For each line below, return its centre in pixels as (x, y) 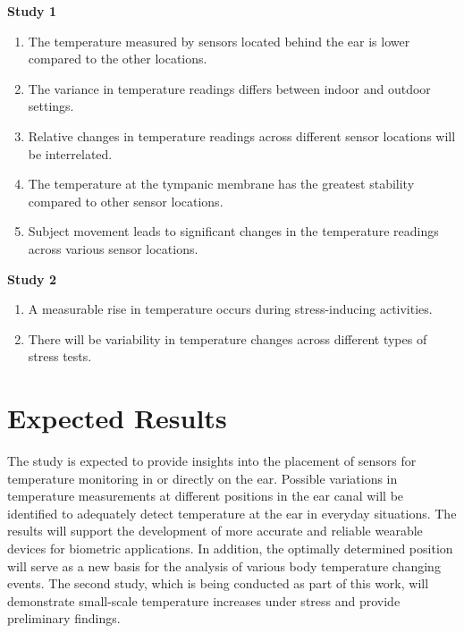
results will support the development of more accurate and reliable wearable (215, 531)
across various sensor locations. (113, 248)
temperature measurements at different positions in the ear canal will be (206, 496)
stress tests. (60, 356)
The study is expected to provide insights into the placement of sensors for (212, 461)
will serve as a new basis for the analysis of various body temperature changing (224, 565)
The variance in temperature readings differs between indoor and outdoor (229, 88)
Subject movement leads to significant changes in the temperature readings (233, 231)
